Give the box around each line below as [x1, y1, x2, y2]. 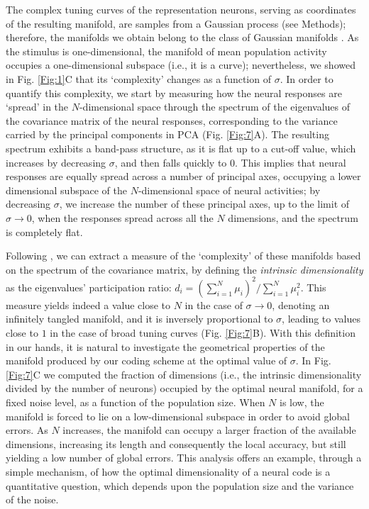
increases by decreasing [6, 155, 106, 169]
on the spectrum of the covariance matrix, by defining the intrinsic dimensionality [6, 262, 363, 276]
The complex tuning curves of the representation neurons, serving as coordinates [6, 2, 356, 16]
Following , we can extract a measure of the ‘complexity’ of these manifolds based [6, 248, 361, 263]
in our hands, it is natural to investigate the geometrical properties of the [6, 339, 325, 354]
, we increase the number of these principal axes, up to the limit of [59, 196, 350, 211]
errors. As [6, 423, 48, 437]
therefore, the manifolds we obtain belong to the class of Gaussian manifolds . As [6, 30, 359, 45]
